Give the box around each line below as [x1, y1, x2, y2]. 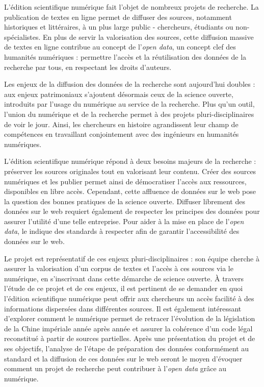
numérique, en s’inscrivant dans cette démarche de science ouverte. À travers [4, 273, 244, 283]
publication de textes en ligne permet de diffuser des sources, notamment [4, 11, 232, 22]
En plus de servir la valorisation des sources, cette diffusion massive [43, 31, 254, 42]
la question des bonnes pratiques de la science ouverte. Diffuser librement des [4, 196, 245, 206]
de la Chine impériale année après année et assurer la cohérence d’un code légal [4, 323, 253, 333]
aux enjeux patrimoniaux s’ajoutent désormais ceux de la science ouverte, [4, 88, 233, 99]
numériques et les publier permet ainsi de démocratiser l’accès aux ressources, [4, 176, 247, 186]
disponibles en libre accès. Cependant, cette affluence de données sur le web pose [4, 186, 256, 197]
